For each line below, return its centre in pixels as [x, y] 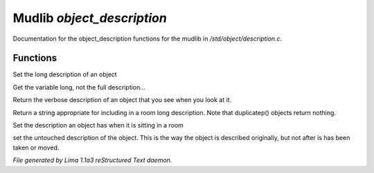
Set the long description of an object [65, 74]
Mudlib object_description [90, 18]
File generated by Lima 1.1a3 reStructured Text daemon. [92, 160]
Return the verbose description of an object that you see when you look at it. [122, 100]
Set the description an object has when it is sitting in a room [98, 125]
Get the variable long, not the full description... [79, 87]
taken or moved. [36, 147]
